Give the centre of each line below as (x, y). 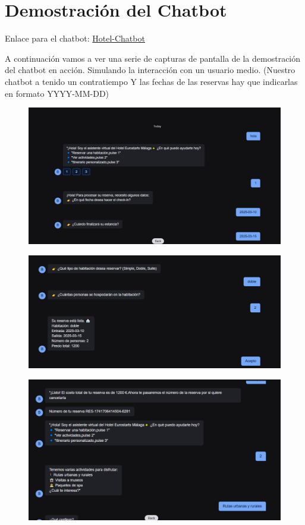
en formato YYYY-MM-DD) (57, 93)
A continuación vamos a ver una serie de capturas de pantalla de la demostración (153, 58)
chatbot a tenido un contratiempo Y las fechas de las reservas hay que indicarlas (151, 81)
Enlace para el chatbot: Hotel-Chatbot (75, 38)
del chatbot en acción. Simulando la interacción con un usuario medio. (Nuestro (150, 70)
